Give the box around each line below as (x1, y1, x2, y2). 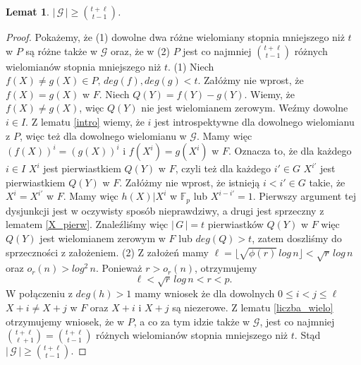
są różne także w (25, 43, 98, 58)
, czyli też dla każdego (175, 161, 271, 176)
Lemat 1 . (6, 4, 49, 18)
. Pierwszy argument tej (252, 189, 356, 203)
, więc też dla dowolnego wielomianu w (19, 128, 187, 143)
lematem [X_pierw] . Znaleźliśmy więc (6, 217, 169, 232)
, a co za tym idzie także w (133, 313, 250, 328)
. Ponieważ (96, 261, 142, 275)
